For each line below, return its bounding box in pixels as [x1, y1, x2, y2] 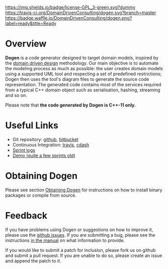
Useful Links [5, 120, 59, 131]
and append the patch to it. [5, 257, 61, 264]
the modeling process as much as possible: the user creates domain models [5, 65, 163, 71]
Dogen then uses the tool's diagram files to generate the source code [5, 76, 149, 82]
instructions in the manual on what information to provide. [5, 237, 125, 243]
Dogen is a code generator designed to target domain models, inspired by [5, 55, 158, 61]
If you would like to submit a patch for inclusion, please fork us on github [5, 247, 156, 253]
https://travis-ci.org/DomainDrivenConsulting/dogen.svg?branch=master [5, 10, 156, 16]
